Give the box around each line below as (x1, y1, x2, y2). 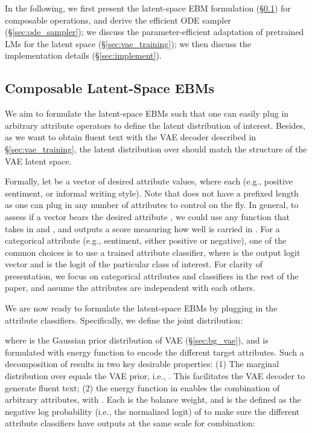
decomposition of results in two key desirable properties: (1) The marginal (5, 357, 279, 370)
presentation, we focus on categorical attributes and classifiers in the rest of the (5, 269, 299, 282)
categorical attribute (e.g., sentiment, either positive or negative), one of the (5, 234, 287, 247)
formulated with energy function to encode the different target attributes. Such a (5, 345, 304, 358)
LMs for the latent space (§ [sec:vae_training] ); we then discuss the (5, 37, 252, 50)
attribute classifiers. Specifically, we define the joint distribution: (5, 313, 243, 326)
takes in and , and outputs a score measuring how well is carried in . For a (5, 222, 280, 235)
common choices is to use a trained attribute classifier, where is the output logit (5, 246, 301, 258)
